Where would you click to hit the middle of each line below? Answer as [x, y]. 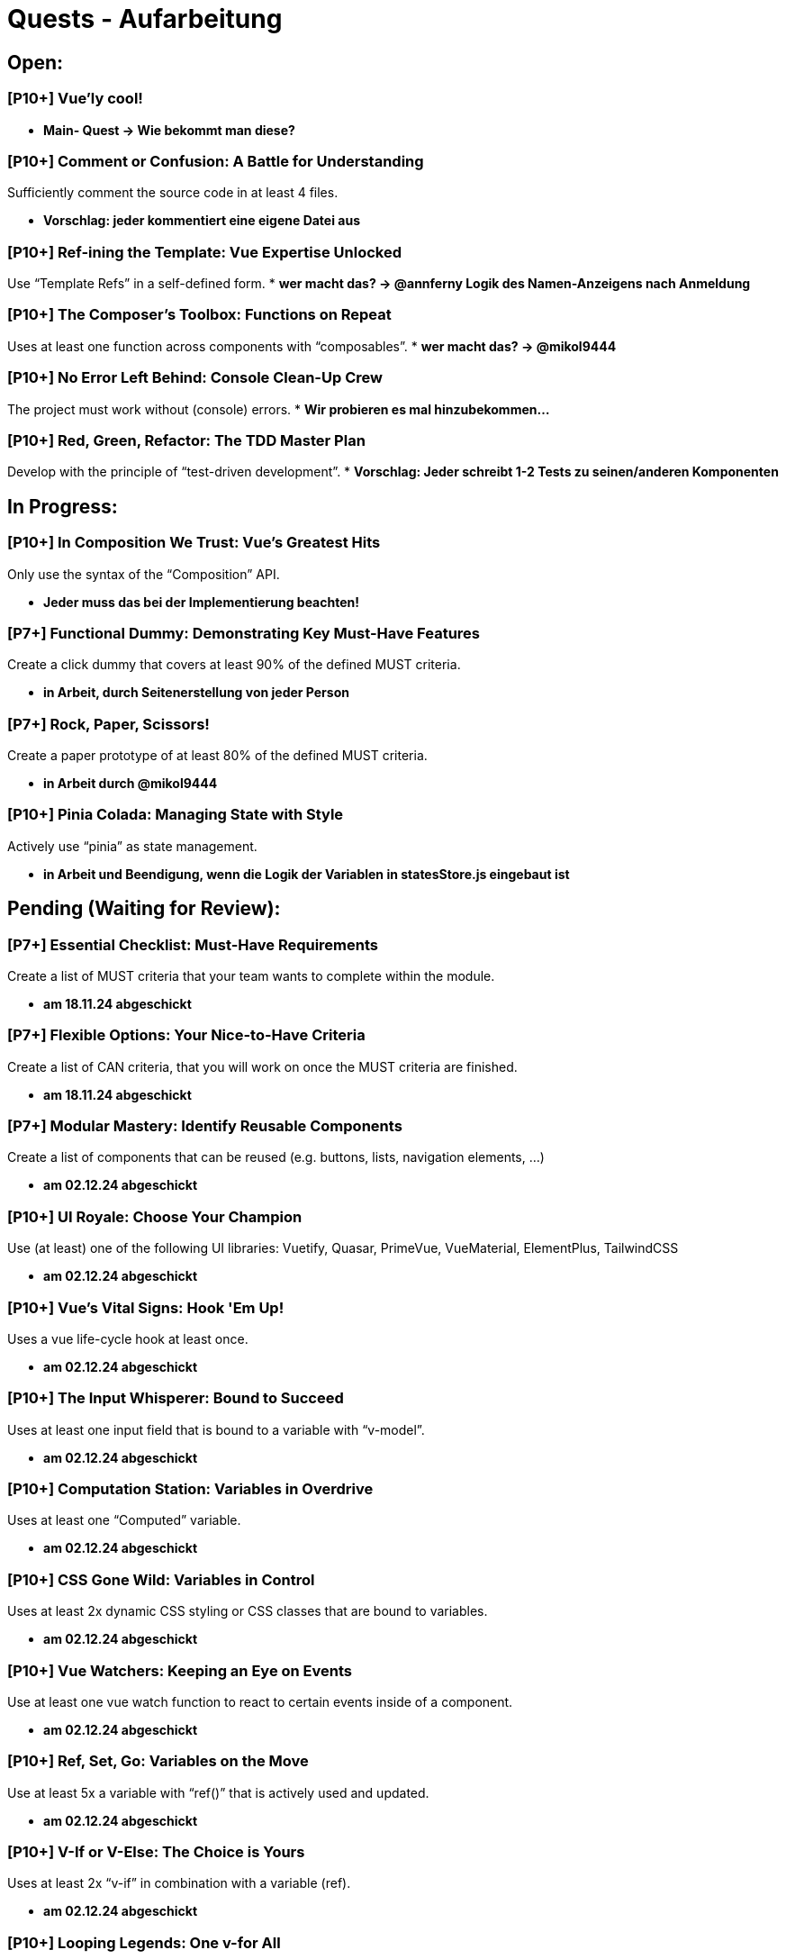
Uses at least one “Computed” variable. [124, 1520]
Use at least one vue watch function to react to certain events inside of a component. [260, 1701]
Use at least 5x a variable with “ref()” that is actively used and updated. [218, 1792]
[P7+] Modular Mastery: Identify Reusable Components [205, 1126]
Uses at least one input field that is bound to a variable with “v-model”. [216, 1429]
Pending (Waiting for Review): [144, 909]
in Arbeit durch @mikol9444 [131, 784]
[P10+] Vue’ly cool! [75, 99]
